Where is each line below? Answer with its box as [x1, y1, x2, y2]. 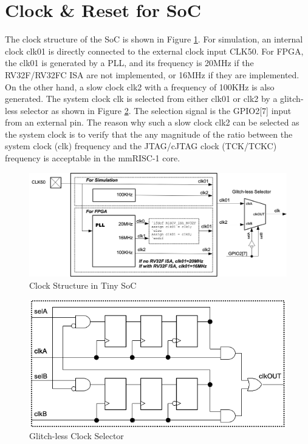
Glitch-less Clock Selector [29, 429, 124, 442]
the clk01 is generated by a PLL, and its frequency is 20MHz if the [5, 56, 254, 69]
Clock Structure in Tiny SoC [29, 279, 137, 292]
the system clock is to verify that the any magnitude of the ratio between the [5, 127, 293, 140]
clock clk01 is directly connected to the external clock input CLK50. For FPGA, [5, 44, 304, 57]
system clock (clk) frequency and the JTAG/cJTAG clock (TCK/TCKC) [5, 140, 277, 152]
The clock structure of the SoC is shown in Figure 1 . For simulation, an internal [5, 33, 303, 45]
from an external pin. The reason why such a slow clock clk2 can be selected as [5, 116, 299, 129]
